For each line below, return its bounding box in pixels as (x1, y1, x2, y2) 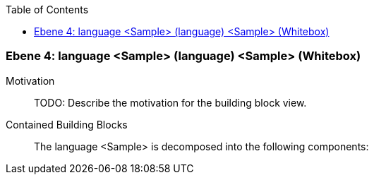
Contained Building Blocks (6, 118, 128, 131)
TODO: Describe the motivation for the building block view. (34, 96, 307, 109)
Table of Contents (6, 4, 89, 16)
